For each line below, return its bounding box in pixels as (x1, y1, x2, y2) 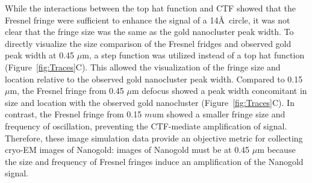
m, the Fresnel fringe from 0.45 (10, 84, 124, 97)
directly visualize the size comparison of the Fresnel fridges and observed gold (5, 37, 292, 49)
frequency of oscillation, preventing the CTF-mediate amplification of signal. (5, 119, 287, 132)
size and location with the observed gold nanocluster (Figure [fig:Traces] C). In (5, 96, 295, 108)
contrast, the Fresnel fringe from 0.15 (5, 108, 142, 120)
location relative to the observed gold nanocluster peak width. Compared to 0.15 (5, 72, 303, 85)
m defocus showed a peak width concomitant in (131, 84, 307, 97)
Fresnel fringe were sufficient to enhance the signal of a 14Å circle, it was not (5, 13, 290, 26)
